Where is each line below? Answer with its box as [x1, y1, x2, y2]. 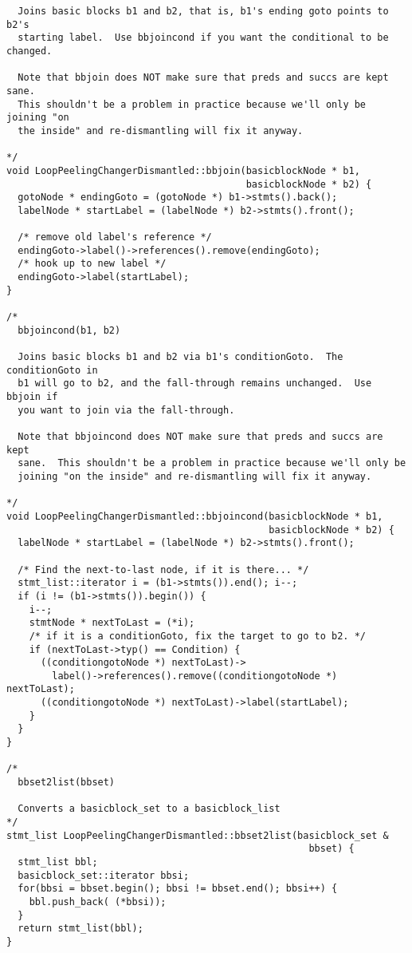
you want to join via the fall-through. [18, 404, 235, 416]
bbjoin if [6, 391, 58, 403]
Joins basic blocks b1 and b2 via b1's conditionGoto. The [18, 351, 343, 363]
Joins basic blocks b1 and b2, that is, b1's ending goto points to [18, 6, 389, 17]
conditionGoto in [6, 364, 98, 376]
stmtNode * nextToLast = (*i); [29, 617, 195, 629]
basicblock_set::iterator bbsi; [18, 869, 190, 881]
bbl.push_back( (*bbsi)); [29, 896, 167, 908]
